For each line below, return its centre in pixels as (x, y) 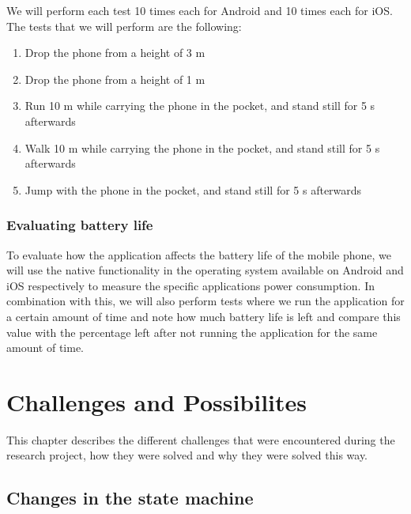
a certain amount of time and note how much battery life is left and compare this (204, 316)
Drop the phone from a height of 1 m (115, 79)
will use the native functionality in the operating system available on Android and (205, 270)
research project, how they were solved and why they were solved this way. (187, 455)
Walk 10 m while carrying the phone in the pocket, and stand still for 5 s (202, 147)
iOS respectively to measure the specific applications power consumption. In (190, 285)
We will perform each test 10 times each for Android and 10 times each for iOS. (200, 10)
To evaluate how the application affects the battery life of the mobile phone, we (199, 254)
